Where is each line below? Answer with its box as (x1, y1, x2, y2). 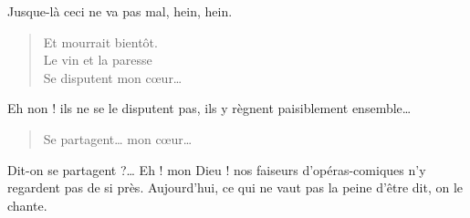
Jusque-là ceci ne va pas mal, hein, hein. (7, 2, 233, 20)
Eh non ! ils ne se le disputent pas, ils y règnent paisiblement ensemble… (7, 99, 412, 118)
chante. (7, 195, 47, 214)
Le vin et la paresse (43, 50, 152, 69)
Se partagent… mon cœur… (43, 129, 193, 148)
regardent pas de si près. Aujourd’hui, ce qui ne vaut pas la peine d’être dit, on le (7, 178, 464, 197)
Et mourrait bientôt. (43, 32, 158, 51)
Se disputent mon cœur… (43, 67, 183, 87)
